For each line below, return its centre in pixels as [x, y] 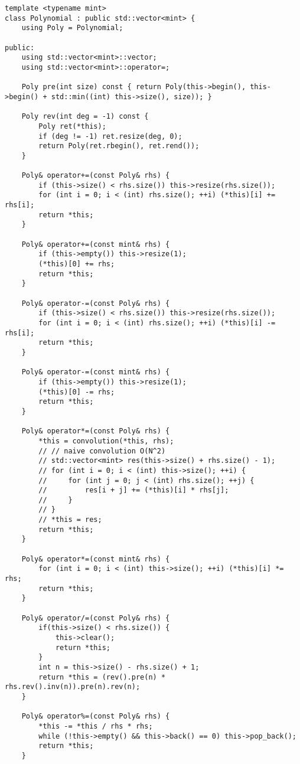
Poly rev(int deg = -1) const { [85, 117]
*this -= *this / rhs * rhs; [96, 726]
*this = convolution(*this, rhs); [106, 441]
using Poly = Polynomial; [72, 28]
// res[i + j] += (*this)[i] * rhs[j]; [134, 490]
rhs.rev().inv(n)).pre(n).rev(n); [73, 687]
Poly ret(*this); [72, 126]
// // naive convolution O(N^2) [102, 451]
